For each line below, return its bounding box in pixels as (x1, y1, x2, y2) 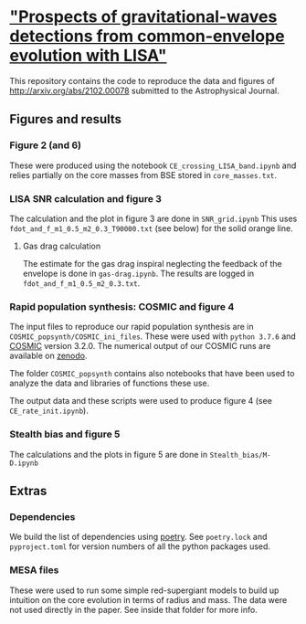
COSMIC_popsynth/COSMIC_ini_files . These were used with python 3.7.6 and (9, 331, 297, 342)
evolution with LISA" (9, 46, 167, 66)
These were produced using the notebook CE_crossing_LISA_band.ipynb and (9, 160, 297, 171)
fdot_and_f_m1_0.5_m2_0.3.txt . (22, 277, 141, 289)
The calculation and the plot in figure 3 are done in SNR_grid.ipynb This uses (9, 213, 298, 224)
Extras (9, 482, 47, 499)
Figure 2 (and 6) (9, 139, 82, 152)
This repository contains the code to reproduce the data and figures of (9, 75, 276, 86)
